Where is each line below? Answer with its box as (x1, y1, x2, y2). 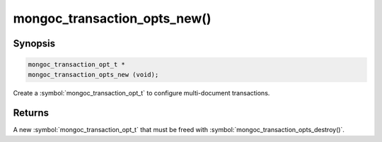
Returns (13, 107, 50, 119)
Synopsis (13, 37, 56, 49)
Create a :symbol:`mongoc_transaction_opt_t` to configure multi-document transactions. (13, 88, 270, 97)
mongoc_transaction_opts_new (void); (28, 71, 159, 78)
